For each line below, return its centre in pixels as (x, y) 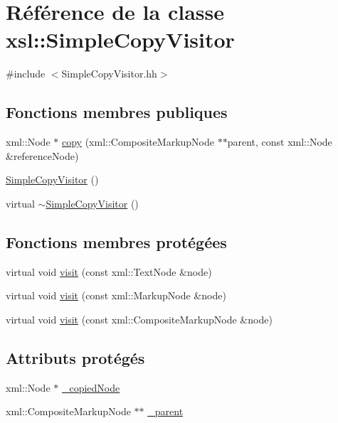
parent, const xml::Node (280, 142)
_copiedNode (91, 387)
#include (26, 74)
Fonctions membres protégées (116, 241)
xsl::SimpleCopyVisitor (120, 39)
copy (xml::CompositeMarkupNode (138, 142)
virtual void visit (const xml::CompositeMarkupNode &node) (139, 319)
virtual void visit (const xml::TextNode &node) (109, 271)
